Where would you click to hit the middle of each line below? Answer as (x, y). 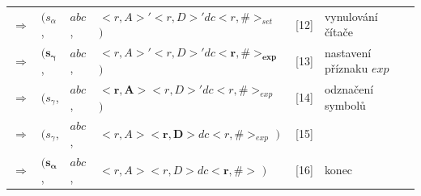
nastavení (348, 52)
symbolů (345, 105)
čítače (338, 32)
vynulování (351, 16)
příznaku (346, 68)
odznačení (349, 89)
